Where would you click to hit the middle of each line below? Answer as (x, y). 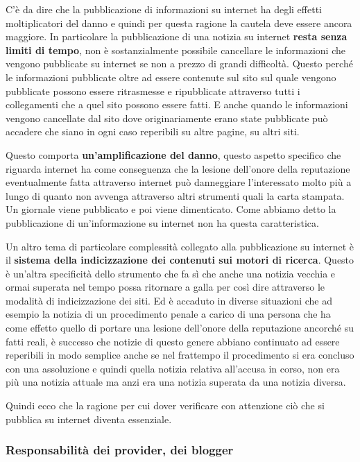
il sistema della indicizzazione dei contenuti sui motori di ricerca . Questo (180, 260)
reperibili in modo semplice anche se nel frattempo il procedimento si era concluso (180, 355)
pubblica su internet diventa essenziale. (89, 419)
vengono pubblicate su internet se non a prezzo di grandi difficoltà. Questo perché (179, 63)
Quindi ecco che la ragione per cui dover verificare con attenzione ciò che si (165, 405)
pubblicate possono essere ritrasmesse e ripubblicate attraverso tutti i (153, 91)
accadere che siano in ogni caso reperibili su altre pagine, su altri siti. (153, 131)
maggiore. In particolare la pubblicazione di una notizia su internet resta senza (177, 36)
